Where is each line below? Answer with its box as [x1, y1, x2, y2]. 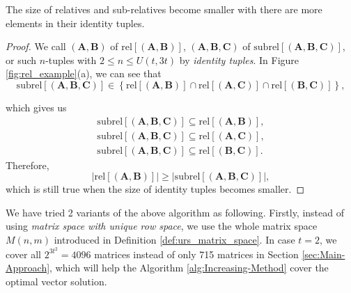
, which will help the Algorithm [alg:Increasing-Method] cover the [49, 260, 329, 275]
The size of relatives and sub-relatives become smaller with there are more [6, 2, 322, 16]
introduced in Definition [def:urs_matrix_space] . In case [54, 232, 295, 247]
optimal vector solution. [6, 274, 107, 288]
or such [6, 52, 37, 67]
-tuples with [45, 52, 97, 67]
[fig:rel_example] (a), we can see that [6, 66, 162, 81]
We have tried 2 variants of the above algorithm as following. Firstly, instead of [6, 205, 345, 219]
